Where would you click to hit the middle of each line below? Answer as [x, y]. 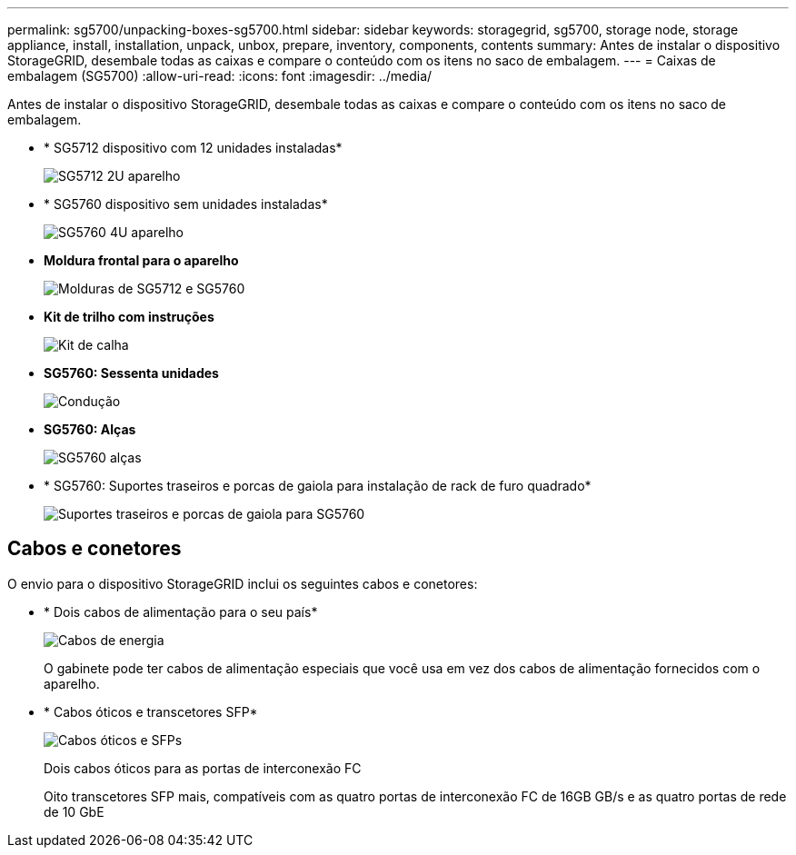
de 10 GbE [74, 811]
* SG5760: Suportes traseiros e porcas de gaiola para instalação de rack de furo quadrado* [318, 486]
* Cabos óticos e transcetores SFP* [151, 711]
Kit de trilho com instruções [129, 317]
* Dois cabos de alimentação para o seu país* [181, 611]
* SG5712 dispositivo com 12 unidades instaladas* [193, 148]
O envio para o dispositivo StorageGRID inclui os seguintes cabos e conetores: [243, 583]
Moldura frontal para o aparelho [141, 260]
